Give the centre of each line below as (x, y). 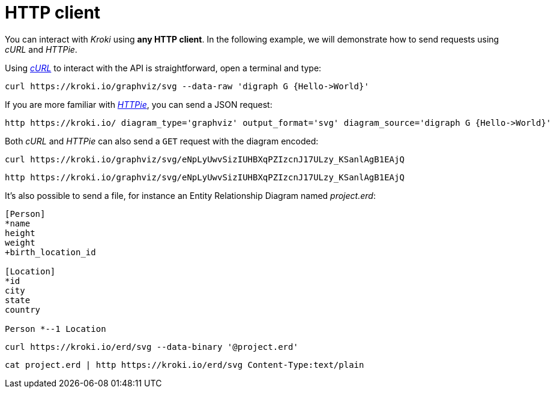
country (23, 309)
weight (20, 242)
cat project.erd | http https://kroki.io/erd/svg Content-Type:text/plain (185, 365)
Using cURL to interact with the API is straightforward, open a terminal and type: (163, 68)
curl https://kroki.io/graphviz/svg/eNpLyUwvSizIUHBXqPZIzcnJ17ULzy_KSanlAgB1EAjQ (205, 159)
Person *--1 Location (56, 329)
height (20, 233)
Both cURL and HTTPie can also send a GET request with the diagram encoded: (162, 141)
